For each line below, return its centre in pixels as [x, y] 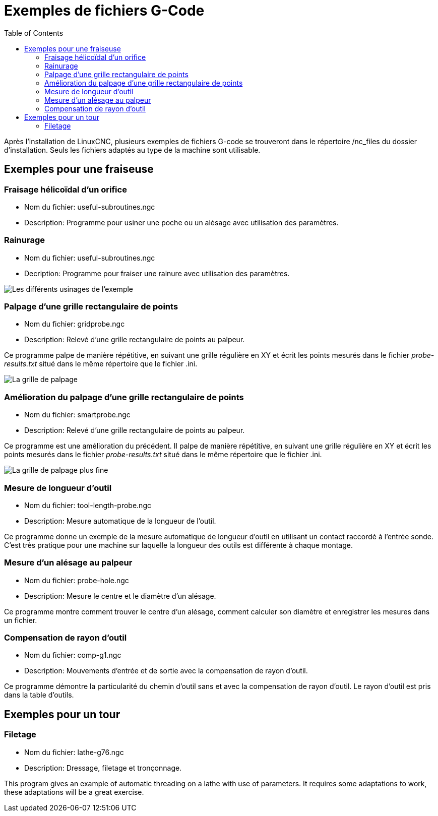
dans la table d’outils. [39, 695]
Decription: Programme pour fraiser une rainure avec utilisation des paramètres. [157, 273]
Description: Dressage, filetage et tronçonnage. [103, 768]
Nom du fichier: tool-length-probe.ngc [88, 505]
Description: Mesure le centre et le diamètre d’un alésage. [120, 596]
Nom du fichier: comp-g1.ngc [73, 655]
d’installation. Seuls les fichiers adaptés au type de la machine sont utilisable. [132, 150]
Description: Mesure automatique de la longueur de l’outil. [120, 521]
